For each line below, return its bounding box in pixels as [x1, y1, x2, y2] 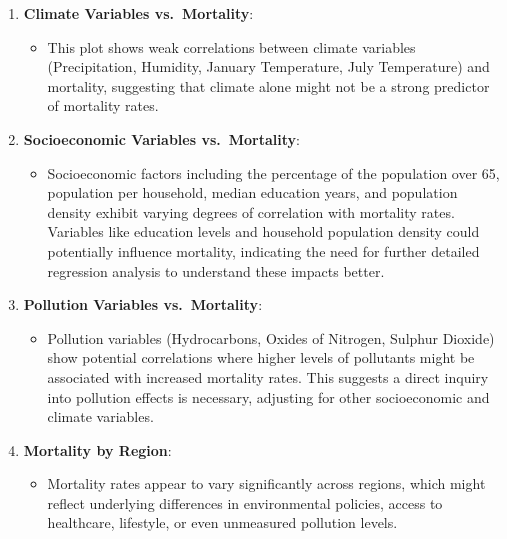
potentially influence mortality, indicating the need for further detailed [47, 240, 480, 261]
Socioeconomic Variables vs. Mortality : [23, 128, 300, 149]
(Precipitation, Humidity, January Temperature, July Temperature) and [47, 56, 490, 77]
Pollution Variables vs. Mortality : [23, 294, 263, 315]
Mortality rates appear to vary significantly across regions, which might [47, 473, 486, 494]
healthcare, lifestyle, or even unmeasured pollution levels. [47, 512, 398, 533]
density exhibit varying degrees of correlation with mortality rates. [47, 201, 455, 222]
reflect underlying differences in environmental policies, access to [47, 492, 443, 513]
